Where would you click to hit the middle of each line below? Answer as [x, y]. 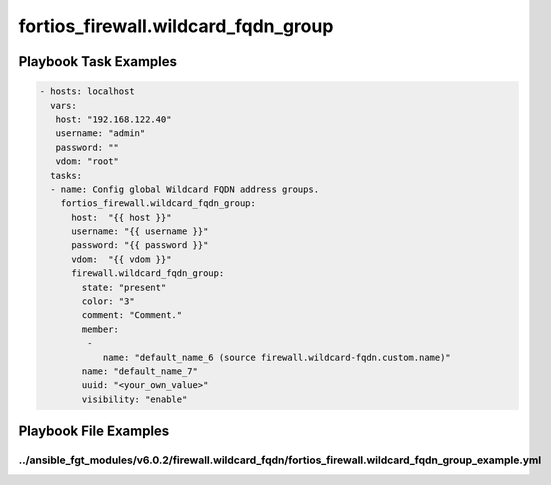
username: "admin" [100, 133]
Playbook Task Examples [98, 61]
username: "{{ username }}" [140, 231]
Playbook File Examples [94, 431]
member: [100, 329]
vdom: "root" [87, 161]
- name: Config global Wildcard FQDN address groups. [185, 189]
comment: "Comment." [132, 315]
